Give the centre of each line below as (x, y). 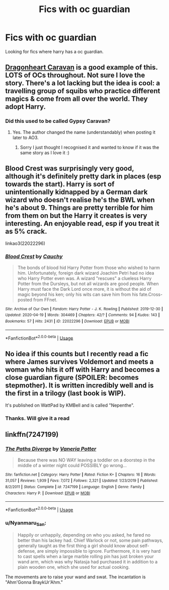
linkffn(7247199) (32, 435)
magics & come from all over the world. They (76, 99)
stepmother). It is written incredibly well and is (79, 385)
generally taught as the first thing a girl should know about (78, 546)
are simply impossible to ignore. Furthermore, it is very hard (99, 551)
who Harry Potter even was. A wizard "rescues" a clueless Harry (84, 278)
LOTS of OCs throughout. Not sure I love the (75, 75)
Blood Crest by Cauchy (34, 256)
